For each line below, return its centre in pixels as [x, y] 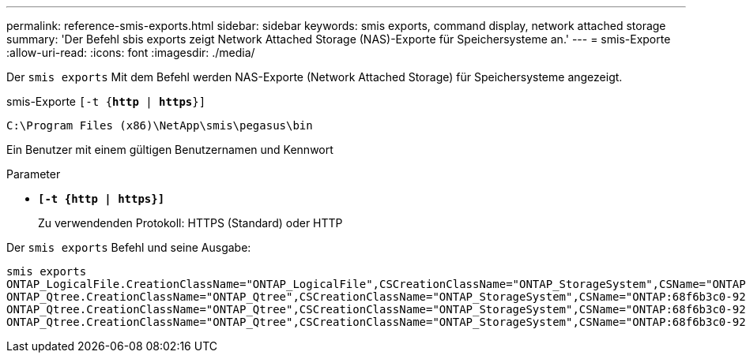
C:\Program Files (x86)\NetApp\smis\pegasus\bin [160, 125]
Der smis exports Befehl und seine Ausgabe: [129, 247]
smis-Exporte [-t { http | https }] [106, 101]
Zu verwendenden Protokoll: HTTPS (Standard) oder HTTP [190, 223]
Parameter [34, 174]
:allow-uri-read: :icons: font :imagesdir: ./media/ [131, 52]
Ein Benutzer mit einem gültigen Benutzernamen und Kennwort [170, 150]
